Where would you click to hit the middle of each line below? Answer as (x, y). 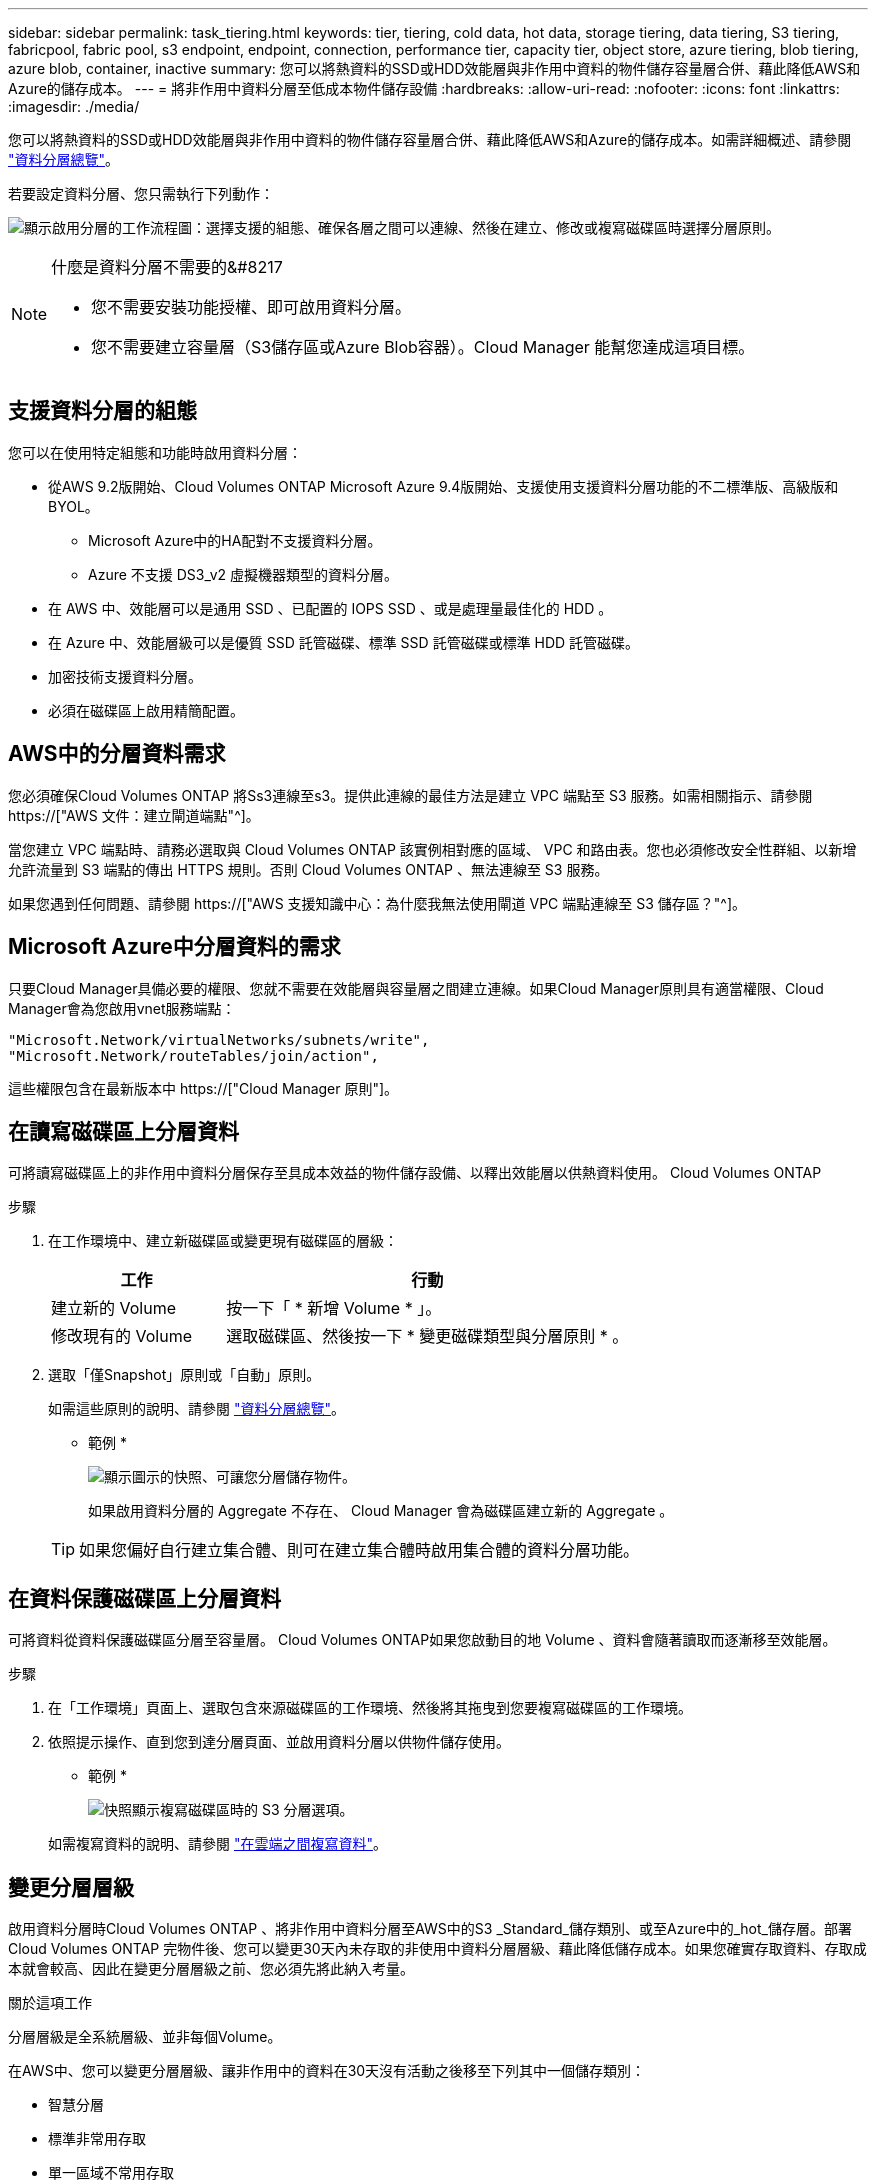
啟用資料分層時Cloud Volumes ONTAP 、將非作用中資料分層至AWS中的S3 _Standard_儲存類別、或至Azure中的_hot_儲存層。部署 (430, 1929)
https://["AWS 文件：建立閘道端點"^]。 (134, 815)
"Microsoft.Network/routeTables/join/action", (193, 1055)
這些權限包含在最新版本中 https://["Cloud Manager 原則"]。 (203, 1088)
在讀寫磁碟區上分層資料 (123, 1131)
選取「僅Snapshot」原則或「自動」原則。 (184, 1375)
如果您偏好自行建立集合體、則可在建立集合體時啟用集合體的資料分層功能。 (359, 1550)
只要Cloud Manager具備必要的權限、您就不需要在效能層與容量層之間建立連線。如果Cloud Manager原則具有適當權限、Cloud (416, 988)
